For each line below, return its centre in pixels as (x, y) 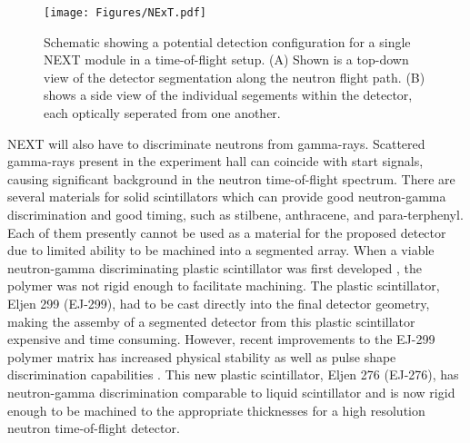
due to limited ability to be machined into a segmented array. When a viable (221, 250)
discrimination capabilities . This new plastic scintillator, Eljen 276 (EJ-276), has (233, 374)
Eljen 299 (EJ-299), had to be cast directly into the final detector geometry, (219, 303)
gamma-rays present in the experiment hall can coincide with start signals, (215, 161)
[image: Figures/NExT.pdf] (125, 13)
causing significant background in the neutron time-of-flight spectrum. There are (231, 178)
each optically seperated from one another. (162, 113)
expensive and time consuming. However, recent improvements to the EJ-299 (221, 339)
